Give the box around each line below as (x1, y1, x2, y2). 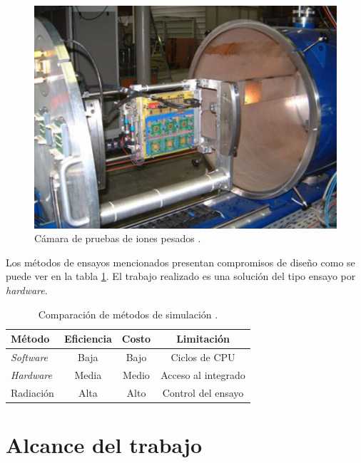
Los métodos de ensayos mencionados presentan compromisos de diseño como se (6, 254, 355, 269)
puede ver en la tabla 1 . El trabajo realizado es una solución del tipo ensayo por (6, 269, 356, 283)
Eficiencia (63, 331, 112, 346)
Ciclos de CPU (171, 350, 235, 365)
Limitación (176, 331, 230, 346)
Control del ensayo (162, 385, 244, 400)
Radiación (11, 385, 54, 400)
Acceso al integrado (161, 367, 245, 382)
